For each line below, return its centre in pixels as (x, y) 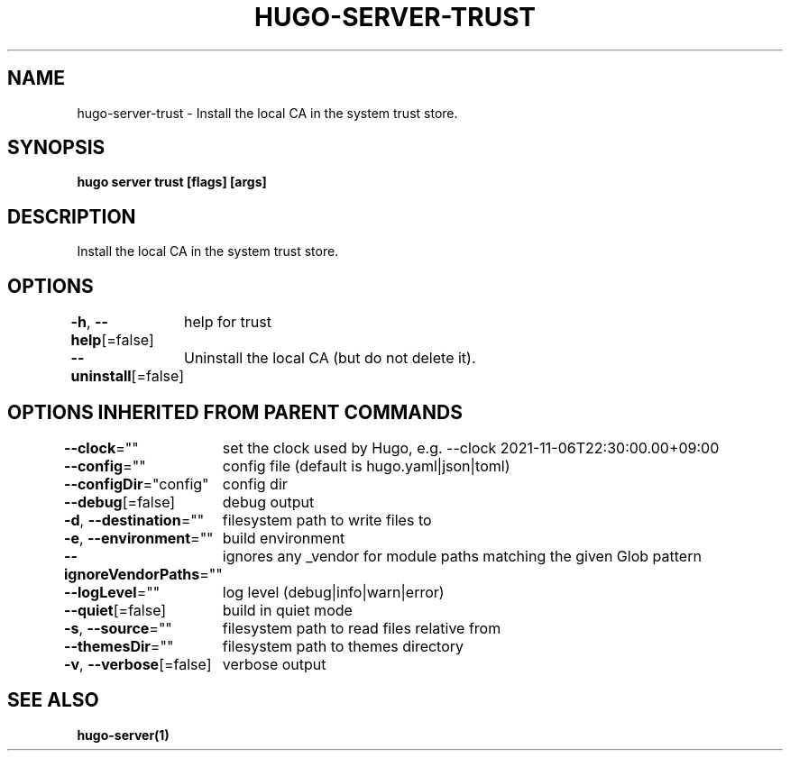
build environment (284, 538)
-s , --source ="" (118, 628)
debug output (268, 502)
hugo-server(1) (123, 735)
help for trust (227, 322)
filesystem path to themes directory (343, 646)
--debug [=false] (119, 502)
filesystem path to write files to (327, 520)
